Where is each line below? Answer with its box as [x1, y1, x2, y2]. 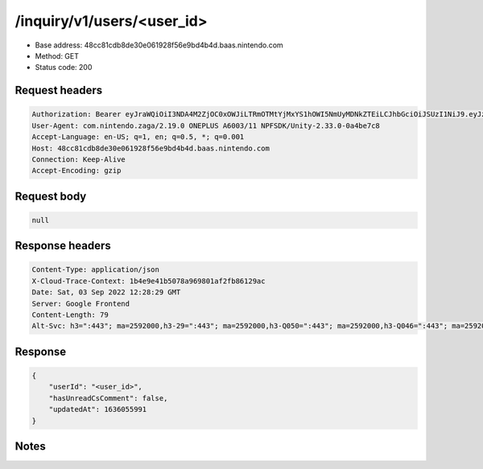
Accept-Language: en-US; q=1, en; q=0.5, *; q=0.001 [31, 133, 245, 142]
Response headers [14, 239, 112, 253]
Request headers [14, 84, 103, 97]
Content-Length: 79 [31, 311, 109, 319]
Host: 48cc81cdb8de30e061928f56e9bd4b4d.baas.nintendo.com [31, 143, 270, 153]
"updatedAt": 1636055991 [48, 405, 147, 414]
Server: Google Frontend [31, 298, 130, 308]
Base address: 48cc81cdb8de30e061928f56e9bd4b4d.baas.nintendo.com [35, 40, 283, 50]
